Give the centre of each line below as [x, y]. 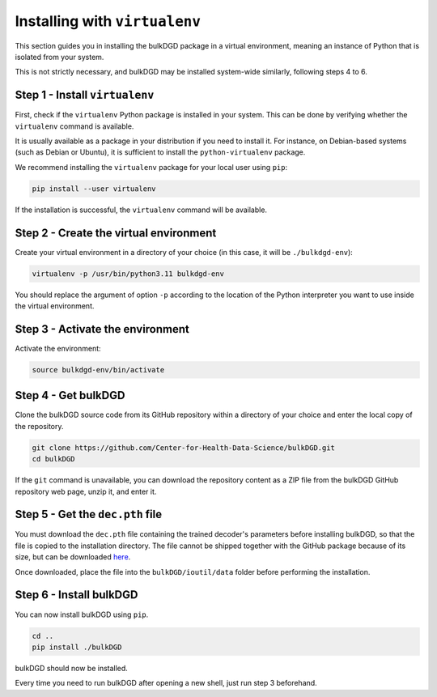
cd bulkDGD [53, 459]
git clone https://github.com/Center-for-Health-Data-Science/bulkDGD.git [184, 448]
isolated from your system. [59, 57]
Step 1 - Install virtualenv [85, 95]
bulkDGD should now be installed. [72, 668]
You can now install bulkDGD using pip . [82, 614]
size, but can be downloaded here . [73, 557]
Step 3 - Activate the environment [102, 329]
